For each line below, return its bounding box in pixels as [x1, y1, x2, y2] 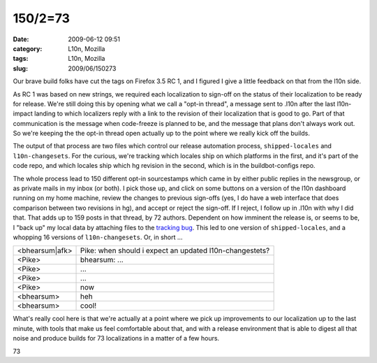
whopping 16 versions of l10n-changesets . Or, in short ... [13, 233, 183, 241]
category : [13, 44, 43, 52]
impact [13, 109, 33, 118]
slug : [13, 64, 28, 73]
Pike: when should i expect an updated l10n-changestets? [80, 245, 270, 255]
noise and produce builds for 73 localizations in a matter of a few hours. [13, 334, 220, 343]
